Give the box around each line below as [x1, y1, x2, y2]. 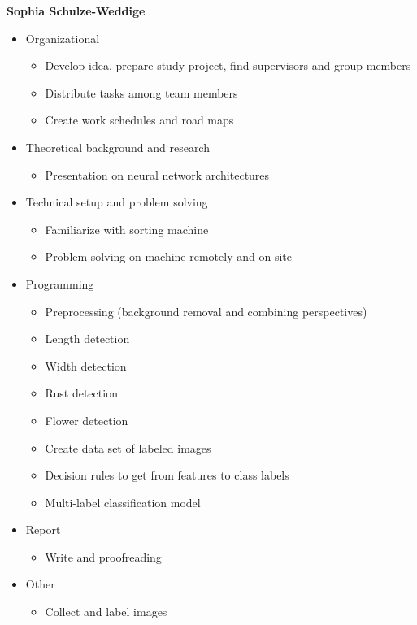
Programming [25, 275, 94, 292]
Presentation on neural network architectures [45, 166, 270, 183]
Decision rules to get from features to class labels [45, 467, 289, 484]
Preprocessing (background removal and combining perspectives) [45, 302, 367, 319]
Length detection [45, 330, 130, 347]
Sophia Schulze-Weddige [7, 2, 146, 19]
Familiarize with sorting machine [45, 220, 209, 237]
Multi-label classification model [45, 493, 201, 510]
